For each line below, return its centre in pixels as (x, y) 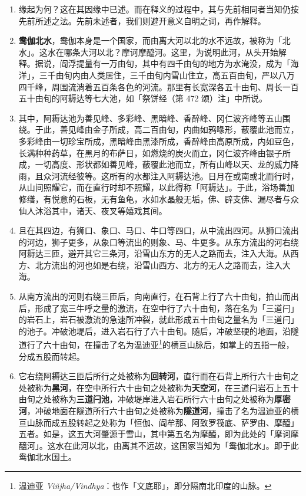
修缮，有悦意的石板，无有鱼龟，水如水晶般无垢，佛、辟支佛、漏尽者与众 (159, 198)
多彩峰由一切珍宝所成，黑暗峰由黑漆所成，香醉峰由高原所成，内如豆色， (159, 141)
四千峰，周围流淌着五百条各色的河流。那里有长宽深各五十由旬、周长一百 (159, 86)
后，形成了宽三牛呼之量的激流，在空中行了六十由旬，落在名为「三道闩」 (159, 308)
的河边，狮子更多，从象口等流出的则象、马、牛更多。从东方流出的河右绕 (159, 242)
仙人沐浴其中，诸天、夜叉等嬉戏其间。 (93, 210)
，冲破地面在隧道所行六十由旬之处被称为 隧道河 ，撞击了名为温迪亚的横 (163, 411)
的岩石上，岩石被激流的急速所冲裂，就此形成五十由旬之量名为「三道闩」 (159, 319)
